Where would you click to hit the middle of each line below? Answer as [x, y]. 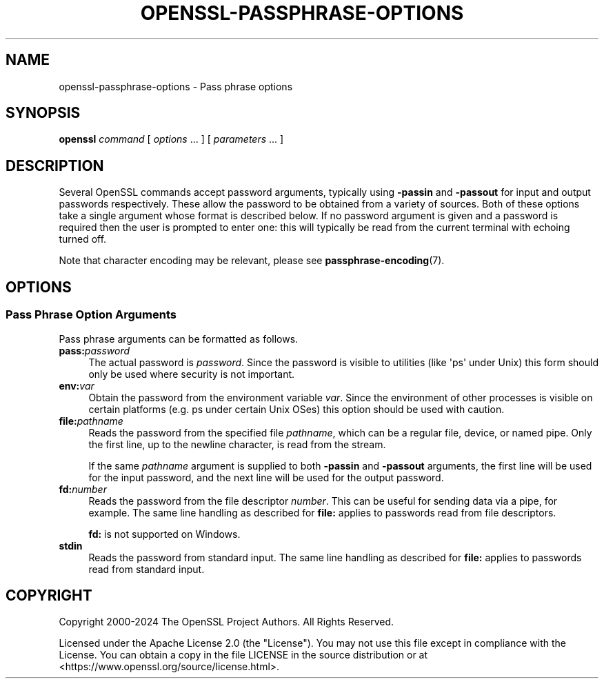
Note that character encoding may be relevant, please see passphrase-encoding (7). [252, 261]
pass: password [94, 350]
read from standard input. [147, 569]
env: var [77, 385]
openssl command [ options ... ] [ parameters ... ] [171, 139]
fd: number [83, 489]
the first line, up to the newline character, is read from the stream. [237, 444]
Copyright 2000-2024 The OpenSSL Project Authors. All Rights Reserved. [226, 622]
